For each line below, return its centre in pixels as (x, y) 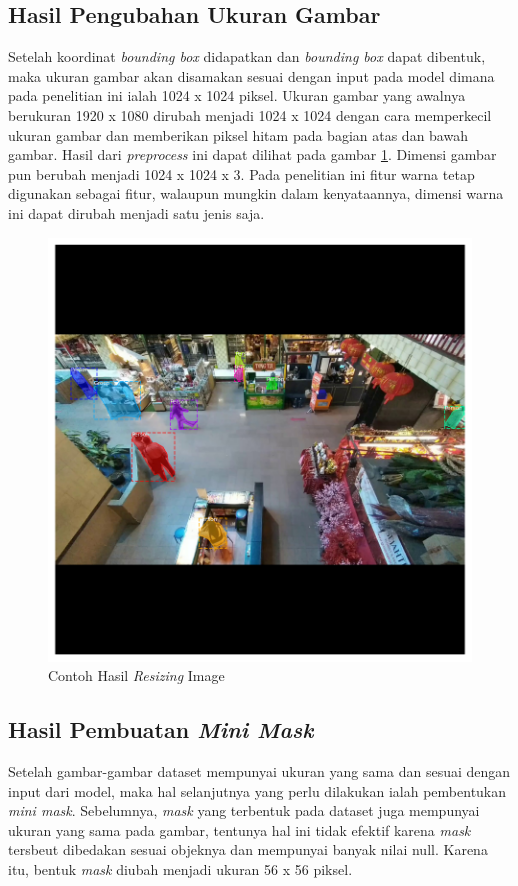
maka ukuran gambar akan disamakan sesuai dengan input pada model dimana (251, 75)
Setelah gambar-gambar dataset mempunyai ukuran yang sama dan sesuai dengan (259, 770)
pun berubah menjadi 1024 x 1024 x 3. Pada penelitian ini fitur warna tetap (241, 173)
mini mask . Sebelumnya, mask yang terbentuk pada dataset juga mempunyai (244, 810)
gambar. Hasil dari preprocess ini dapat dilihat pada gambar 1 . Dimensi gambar (252, 154)
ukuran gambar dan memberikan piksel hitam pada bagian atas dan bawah (238, 134)
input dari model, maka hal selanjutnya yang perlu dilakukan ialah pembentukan (257, 790)
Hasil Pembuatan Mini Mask (161, 729)
